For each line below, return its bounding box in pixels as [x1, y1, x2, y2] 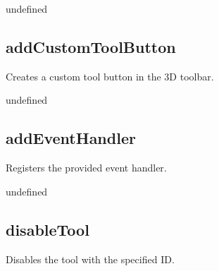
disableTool [6, 218, 89, 240]
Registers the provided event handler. [6, 160, 167, 175]
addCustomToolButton [6, 35, 176, 57]
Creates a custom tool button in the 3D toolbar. [6, 68, 214, 83]
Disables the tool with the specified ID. [6, 251, 175, 266]
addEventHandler [6, 127, 136, 149]
